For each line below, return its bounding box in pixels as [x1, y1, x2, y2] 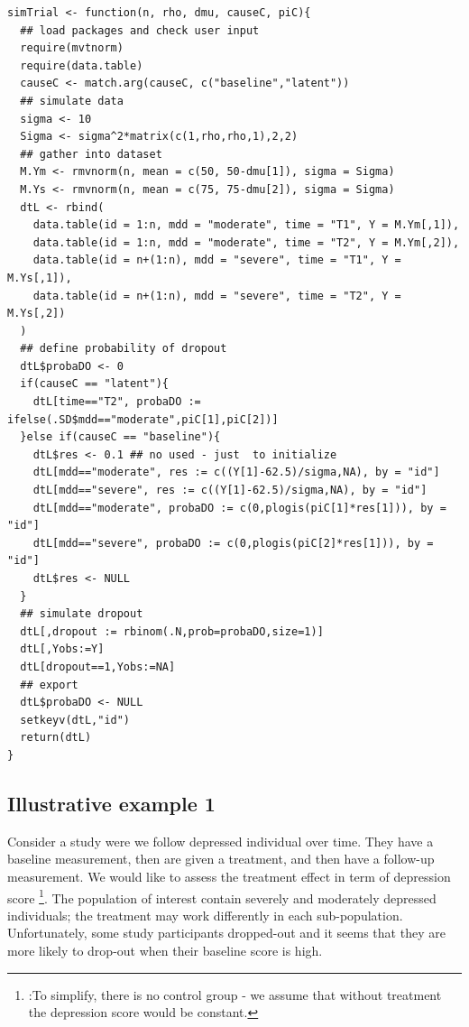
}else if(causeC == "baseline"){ [20, 430, 221, 444]
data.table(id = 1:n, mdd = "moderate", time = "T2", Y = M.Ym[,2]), [32, 236, 460, 249]
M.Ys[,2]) [7, 307, 66, 320]
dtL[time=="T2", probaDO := [32, 395, 201, 409]
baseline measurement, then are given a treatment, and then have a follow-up [7, 849, 435, 868]
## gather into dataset [20, 147, 162, 161]
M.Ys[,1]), [7, 271, 72, 284]
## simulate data [20, 94, 124, 107]
